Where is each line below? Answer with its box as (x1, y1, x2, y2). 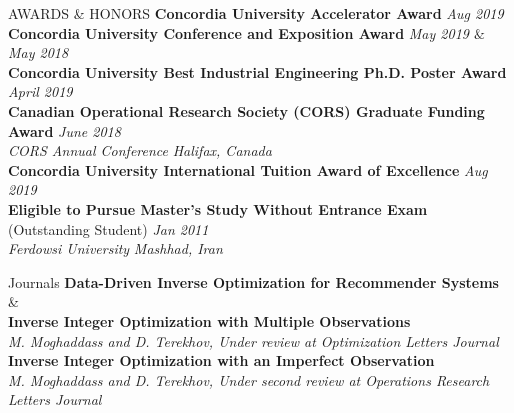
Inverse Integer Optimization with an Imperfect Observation (8, 350, 435, 371)
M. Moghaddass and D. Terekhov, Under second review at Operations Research (8, 369, 490, 390)
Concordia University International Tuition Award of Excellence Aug (8, 159, 488, 180)
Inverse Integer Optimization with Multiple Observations (8, 310, 411, 331)
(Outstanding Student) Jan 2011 (8, 218, 209, 239)
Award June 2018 (8, 120, 121, 141)
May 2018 (8, 42, 69, 63)
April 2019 (8, 81, 73, 102)
